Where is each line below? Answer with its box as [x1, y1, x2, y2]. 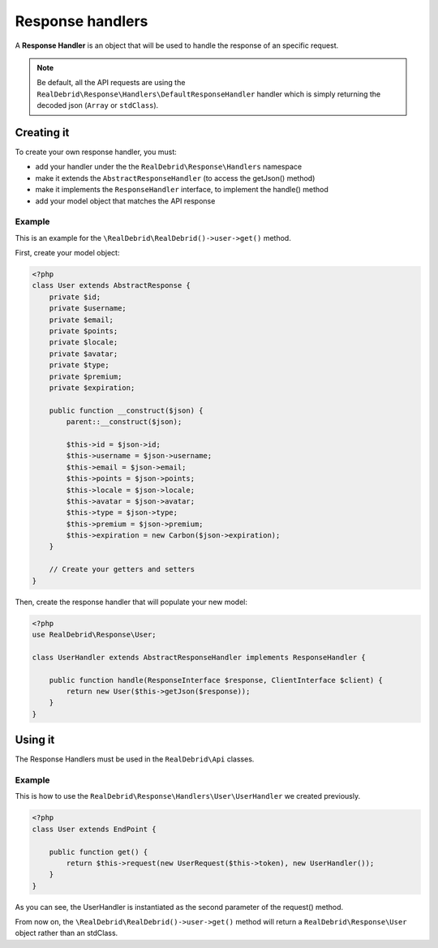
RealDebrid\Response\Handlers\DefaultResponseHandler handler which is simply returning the [36, 89, 381, 99]
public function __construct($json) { [49, 405, 204, 415]
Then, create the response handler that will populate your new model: [15, 597, 247, 607]
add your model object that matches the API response [35, 195, 216, 206]
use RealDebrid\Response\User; [32, 630, 157, 639]
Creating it [15, 126, 70, 139]
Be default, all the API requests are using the [36, 78, 186, 88]
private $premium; [49, 371, 122, 381]
